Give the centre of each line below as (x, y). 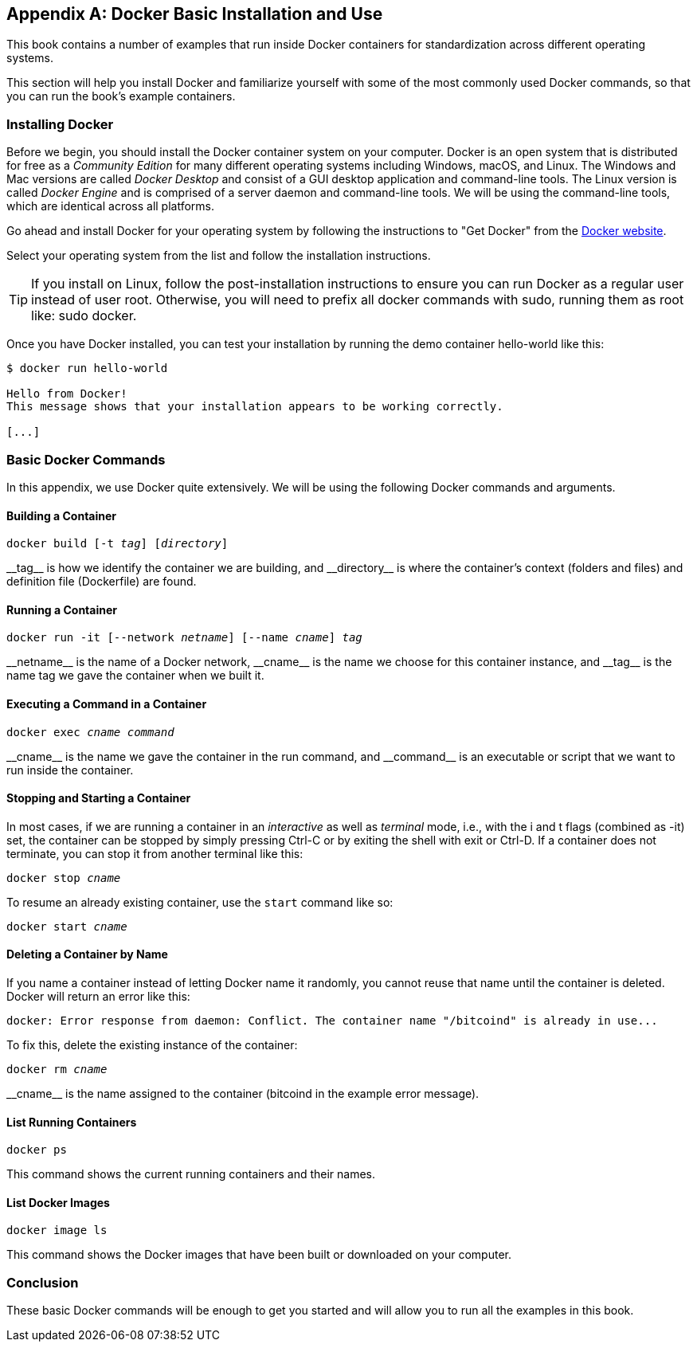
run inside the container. (70, 770)
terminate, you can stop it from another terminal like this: (155, 853)
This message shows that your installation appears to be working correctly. (255, 407)
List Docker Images (58, 1202)
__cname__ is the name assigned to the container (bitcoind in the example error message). (243, 1094)
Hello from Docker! (67, 394)
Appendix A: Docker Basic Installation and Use (195, 14)
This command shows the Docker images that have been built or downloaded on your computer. (259, 1255)
